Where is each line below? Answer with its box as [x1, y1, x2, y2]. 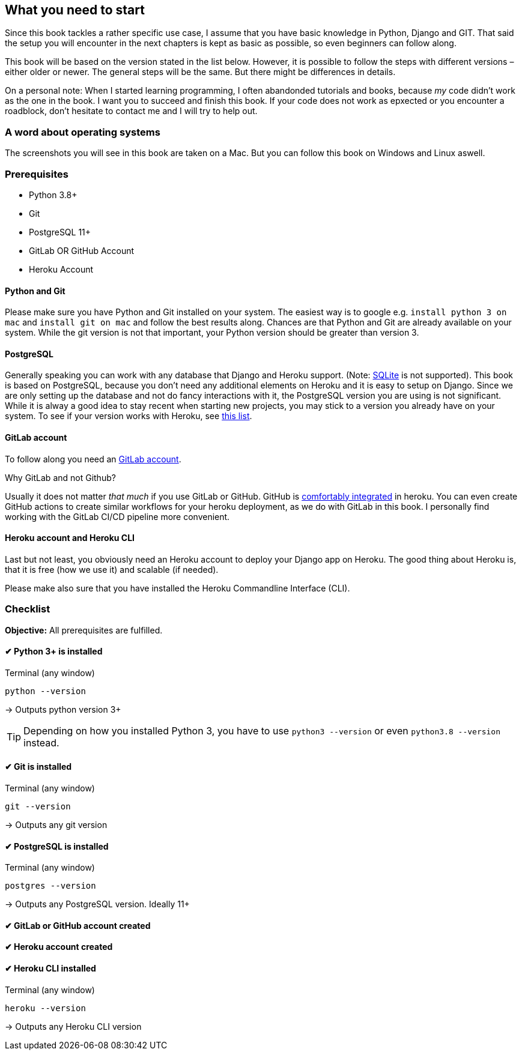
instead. [23, 736, 59, 749]
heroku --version [5, 1003, 86, 1013]
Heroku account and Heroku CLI [5, 533, 135, 543]
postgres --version [5, 881, 96, 891]
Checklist [5, 603, 50, 615]
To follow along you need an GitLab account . [5, 453, 181, 464]
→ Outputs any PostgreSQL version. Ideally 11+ [5, 899, 190, 910]
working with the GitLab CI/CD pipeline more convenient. [5, 511, 230, 522]
